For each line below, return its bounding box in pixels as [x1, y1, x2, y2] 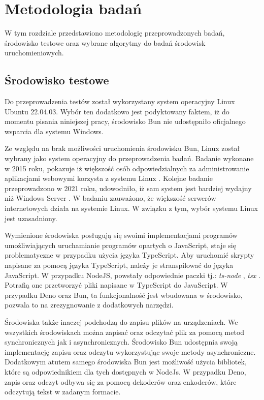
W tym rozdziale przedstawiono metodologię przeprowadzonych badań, [5, 27, 225, 38]
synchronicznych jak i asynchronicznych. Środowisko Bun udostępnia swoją [5, 336, 238, 347]
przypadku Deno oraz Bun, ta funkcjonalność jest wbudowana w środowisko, [5, 289, 243, 300]
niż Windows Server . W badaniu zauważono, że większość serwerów [5, 193, 216, 203]
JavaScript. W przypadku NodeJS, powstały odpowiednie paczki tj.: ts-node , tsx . [5, 269, 260, 280]
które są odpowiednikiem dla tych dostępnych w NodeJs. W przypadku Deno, [5, 366, 246, 377]
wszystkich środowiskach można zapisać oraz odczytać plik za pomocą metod [5, 326, 245, 337]
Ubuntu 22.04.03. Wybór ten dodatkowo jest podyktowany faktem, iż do [5, 106, 229, 116]
